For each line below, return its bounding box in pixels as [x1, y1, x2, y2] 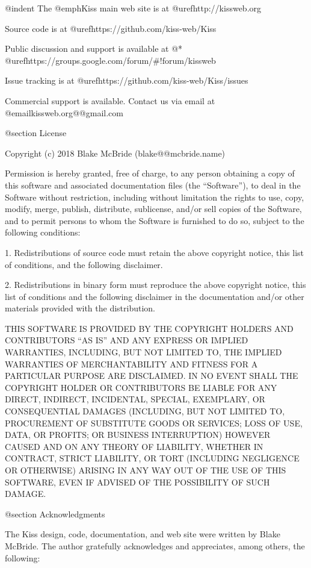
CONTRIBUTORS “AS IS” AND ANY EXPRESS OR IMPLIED [5, 334, 248, 346]
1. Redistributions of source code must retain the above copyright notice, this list [5, 246, 304, 258]
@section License [5, 126, 67, 139]
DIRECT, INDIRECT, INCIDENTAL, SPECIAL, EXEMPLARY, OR [5, 393, 265, 405]
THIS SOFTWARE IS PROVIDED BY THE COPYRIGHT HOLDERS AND [5, 322, 294, 334]
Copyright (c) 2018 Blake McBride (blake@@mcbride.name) [5, 146, 226, 159]
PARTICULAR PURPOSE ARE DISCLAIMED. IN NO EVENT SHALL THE [5, 369, 298, 382]
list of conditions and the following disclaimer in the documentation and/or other [5, 290, 304, 302]
